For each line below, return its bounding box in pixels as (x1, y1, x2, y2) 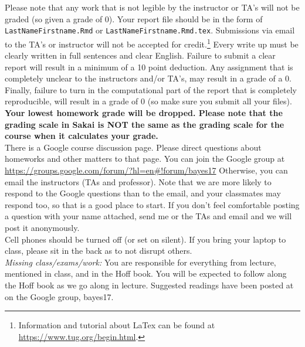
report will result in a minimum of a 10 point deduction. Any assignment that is (5, 60, 293, 73)
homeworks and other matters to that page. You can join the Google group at (5, 152, 285, 165)
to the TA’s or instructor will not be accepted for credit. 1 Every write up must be (5, 36, 299, 50)
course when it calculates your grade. (5, 130, 158, 142)
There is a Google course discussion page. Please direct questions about (5, 141, 262, 153)
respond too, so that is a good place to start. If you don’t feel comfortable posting (5, 198, 300, 210)
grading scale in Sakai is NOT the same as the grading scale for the (5, 118, 284, 130)
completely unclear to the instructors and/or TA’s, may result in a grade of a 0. (5, 72, 292, 84)
